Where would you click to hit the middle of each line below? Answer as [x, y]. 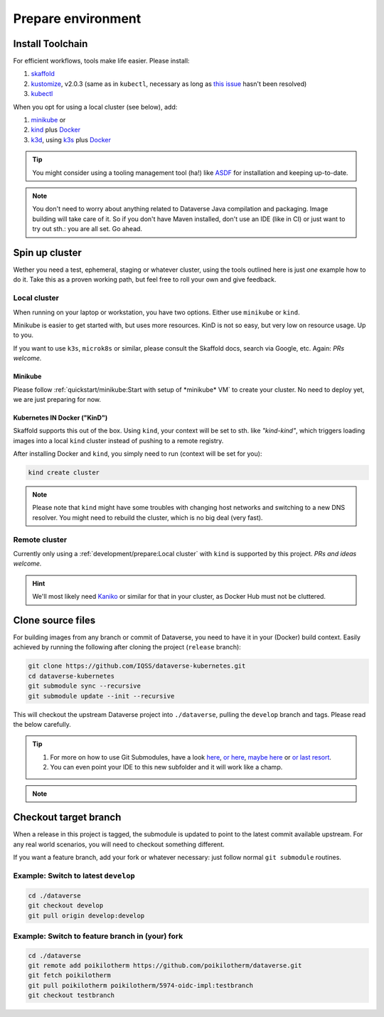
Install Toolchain [50, 44]
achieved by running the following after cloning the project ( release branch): [127, 647]
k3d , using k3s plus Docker [71, 139]
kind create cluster [64, 473]
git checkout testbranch [71, 995]
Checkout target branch [67, 818]
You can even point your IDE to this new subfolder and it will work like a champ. [166, 767]
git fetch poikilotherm [70, 975]
